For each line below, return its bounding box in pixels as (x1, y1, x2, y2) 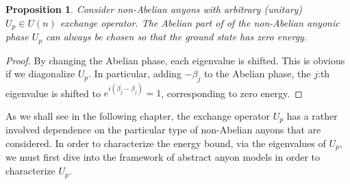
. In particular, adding (88, 66, 182, 81)
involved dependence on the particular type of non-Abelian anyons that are (5, 122, 321, 137)
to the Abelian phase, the (203, 66, 311, 81)
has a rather (286, 108, 338, 122)
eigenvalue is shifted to (5, 86, 101, 100)
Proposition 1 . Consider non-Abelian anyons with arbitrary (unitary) (5, 2, 303, 16)
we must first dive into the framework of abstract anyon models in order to (5, 150, 321, 164)
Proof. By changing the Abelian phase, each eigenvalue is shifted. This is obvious (5, 53, 345, 67)
